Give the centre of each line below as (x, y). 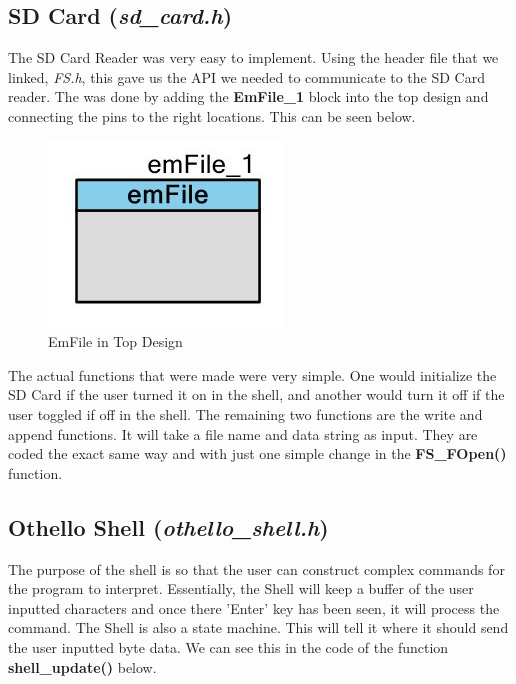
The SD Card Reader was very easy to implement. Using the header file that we (253, 57)
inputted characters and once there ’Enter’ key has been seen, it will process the (254, 607)
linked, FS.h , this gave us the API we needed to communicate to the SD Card (247, 76)
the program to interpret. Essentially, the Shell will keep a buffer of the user (241, 588)
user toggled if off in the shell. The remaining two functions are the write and (245, 413)
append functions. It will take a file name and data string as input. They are (243, 433)
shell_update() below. (82, 666)
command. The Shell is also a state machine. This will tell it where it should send (258, 627)
